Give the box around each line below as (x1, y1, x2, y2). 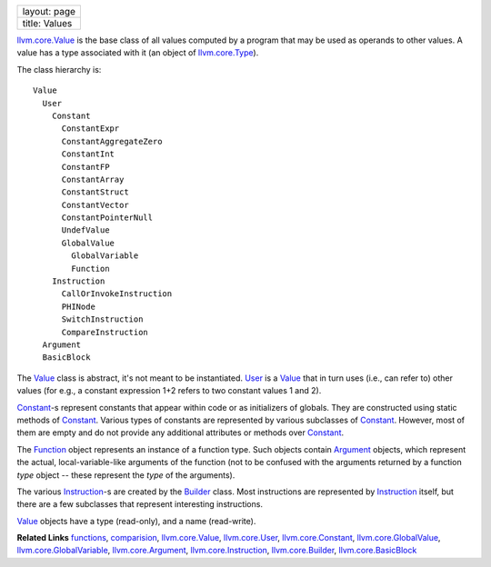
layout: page (22, 5, 76, 17)
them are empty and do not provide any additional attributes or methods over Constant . (16, 427, 345, 438)
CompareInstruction (61, 327, 149, 337)
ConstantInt (61, 149, 115, 159)
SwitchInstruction (61, 314, 144, 324)
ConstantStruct (61, 187, 129, 197)
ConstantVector (61, 200, 129, 210)
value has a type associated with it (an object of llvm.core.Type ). (16, 47, 259, 58)
